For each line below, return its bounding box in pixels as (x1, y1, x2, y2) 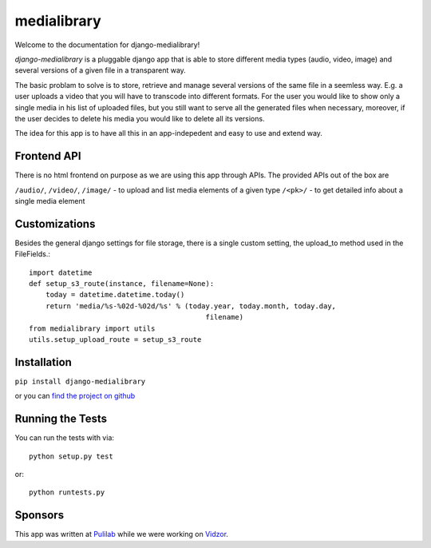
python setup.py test (29, 451, 113, 461)
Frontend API (14, 149, 81, 163)
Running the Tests (14, 412, 108, 426)
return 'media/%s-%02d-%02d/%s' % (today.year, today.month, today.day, (45, 301, 337, 311)
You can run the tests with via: (14, 433, 115, 443)
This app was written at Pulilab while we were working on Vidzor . (14, 530, 229, 539)
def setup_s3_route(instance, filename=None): (29, 280, 215, 288)
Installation (14, 355, 72, 369)
